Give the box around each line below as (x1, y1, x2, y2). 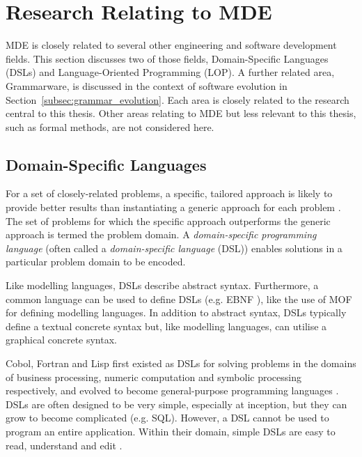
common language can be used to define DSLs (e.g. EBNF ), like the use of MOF (6, 291, 352, 306)
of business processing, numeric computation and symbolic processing (6, 369, 302, 384)
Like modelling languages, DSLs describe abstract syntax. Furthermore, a (6, 278, 319, 293)
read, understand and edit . (6, 437, 123, 452)
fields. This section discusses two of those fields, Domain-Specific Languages (6, 51, 329, 65)
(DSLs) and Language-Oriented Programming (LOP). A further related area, (6, 65, 335, 79)
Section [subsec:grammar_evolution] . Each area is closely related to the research (6, 92, 349, 107)
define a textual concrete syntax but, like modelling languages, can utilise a (6, 318, 327, 333)
